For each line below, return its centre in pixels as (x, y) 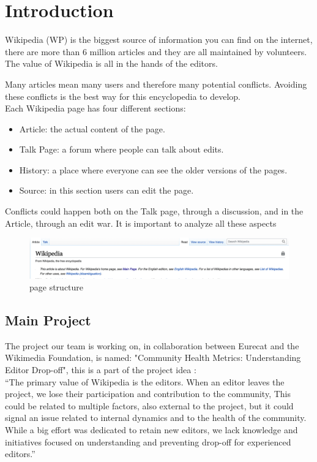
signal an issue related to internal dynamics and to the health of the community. (156, 418)
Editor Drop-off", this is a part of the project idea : (101, 370)
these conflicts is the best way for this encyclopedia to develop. (123, 96)
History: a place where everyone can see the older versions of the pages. (153, 169)
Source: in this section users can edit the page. (106, 190)
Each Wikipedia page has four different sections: (95, 108)
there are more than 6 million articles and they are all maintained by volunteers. (156, 51)
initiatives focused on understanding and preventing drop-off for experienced (148, 441)
